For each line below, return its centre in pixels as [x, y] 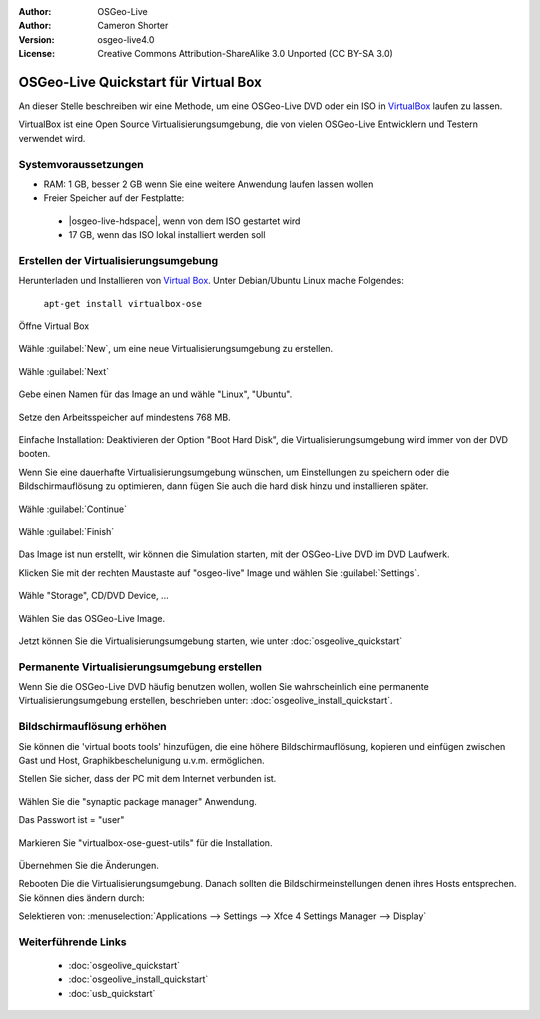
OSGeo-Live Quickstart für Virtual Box [140, 81]
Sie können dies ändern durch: [81, 897]
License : [36, 54]
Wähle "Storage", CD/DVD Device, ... [93, 596]
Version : [36, 39]
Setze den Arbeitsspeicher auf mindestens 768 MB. [124, 417]
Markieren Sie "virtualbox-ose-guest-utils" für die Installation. [145, 842]
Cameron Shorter [133, 26]
